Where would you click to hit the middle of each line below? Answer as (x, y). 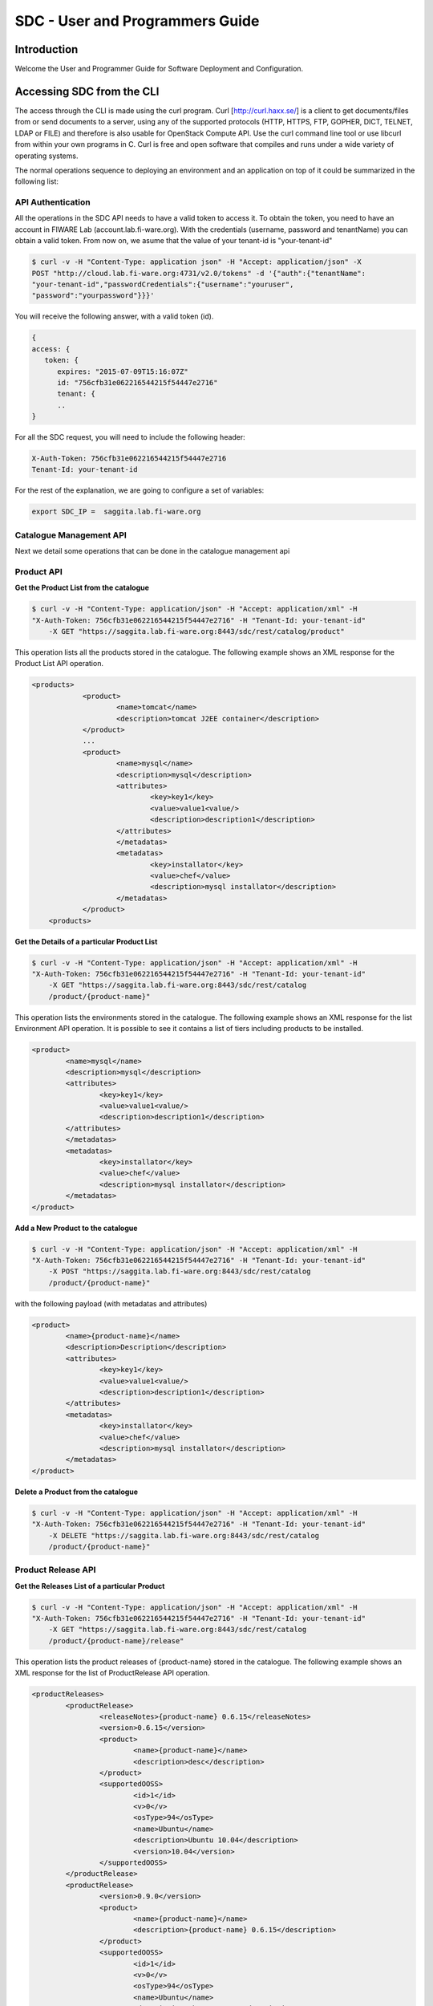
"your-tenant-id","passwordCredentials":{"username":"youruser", (163, 284)
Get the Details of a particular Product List (86, 941)
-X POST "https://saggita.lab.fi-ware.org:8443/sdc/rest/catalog (180, 1271)
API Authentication (53, 202)
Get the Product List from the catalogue (82, 588)
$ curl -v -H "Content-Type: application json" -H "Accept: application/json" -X (197, 262)
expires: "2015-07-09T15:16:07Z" (123, 372)
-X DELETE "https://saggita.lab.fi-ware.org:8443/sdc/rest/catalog (184, 1535)
